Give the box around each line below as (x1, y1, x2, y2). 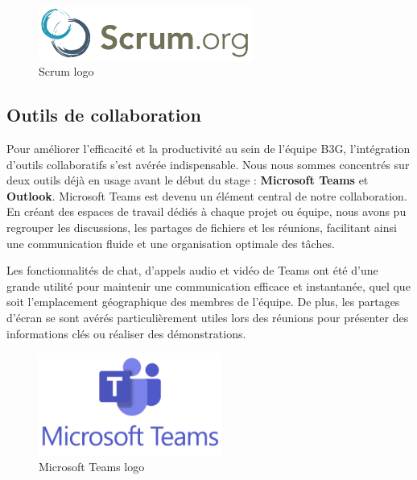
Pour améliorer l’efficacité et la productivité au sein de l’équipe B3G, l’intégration (6, 140, 411, 157)
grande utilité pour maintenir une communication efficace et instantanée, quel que (6, 277, 411, 294)
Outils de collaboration (6, 102, 201, 127)
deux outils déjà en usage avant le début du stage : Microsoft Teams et (6, 172, 369, 188)
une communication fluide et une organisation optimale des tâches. (6, 234, 335, 251)
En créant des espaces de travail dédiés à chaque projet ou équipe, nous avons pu (6, 203, 407, 220)
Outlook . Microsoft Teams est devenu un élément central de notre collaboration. (6, 187, 407, 204)
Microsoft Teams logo (39, 458, 145, 475)
